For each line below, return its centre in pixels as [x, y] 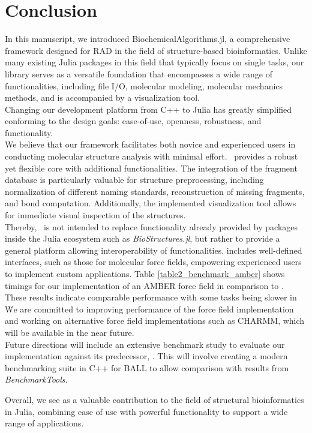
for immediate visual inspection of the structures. [95, 215]
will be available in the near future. [70, 332]
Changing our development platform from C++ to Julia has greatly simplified [148, 109]
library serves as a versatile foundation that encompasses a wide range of [139, 73]
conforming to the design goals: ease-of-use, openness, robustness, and [133, 121]
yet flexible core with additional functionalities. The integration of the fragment [151, 168]
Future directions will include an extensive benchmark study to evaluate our [145, 344]
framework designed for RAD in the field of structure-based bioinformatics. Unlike [156, 50]
